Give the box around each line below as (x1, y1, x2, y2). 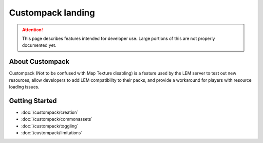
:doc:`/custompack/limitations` (21, 130, 83, 136)
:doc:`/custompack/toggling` (21, 123, 78, 129)
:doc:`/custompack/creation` (21, 109, 79, 115)
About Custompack (9, 57, 70, 66)
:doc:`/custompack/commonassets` (21, 116, 93, 122)
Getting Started (9, 96, 57, 105)
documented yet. (22, 42, 56, 48)
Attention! (22, 27, 43, 33)
